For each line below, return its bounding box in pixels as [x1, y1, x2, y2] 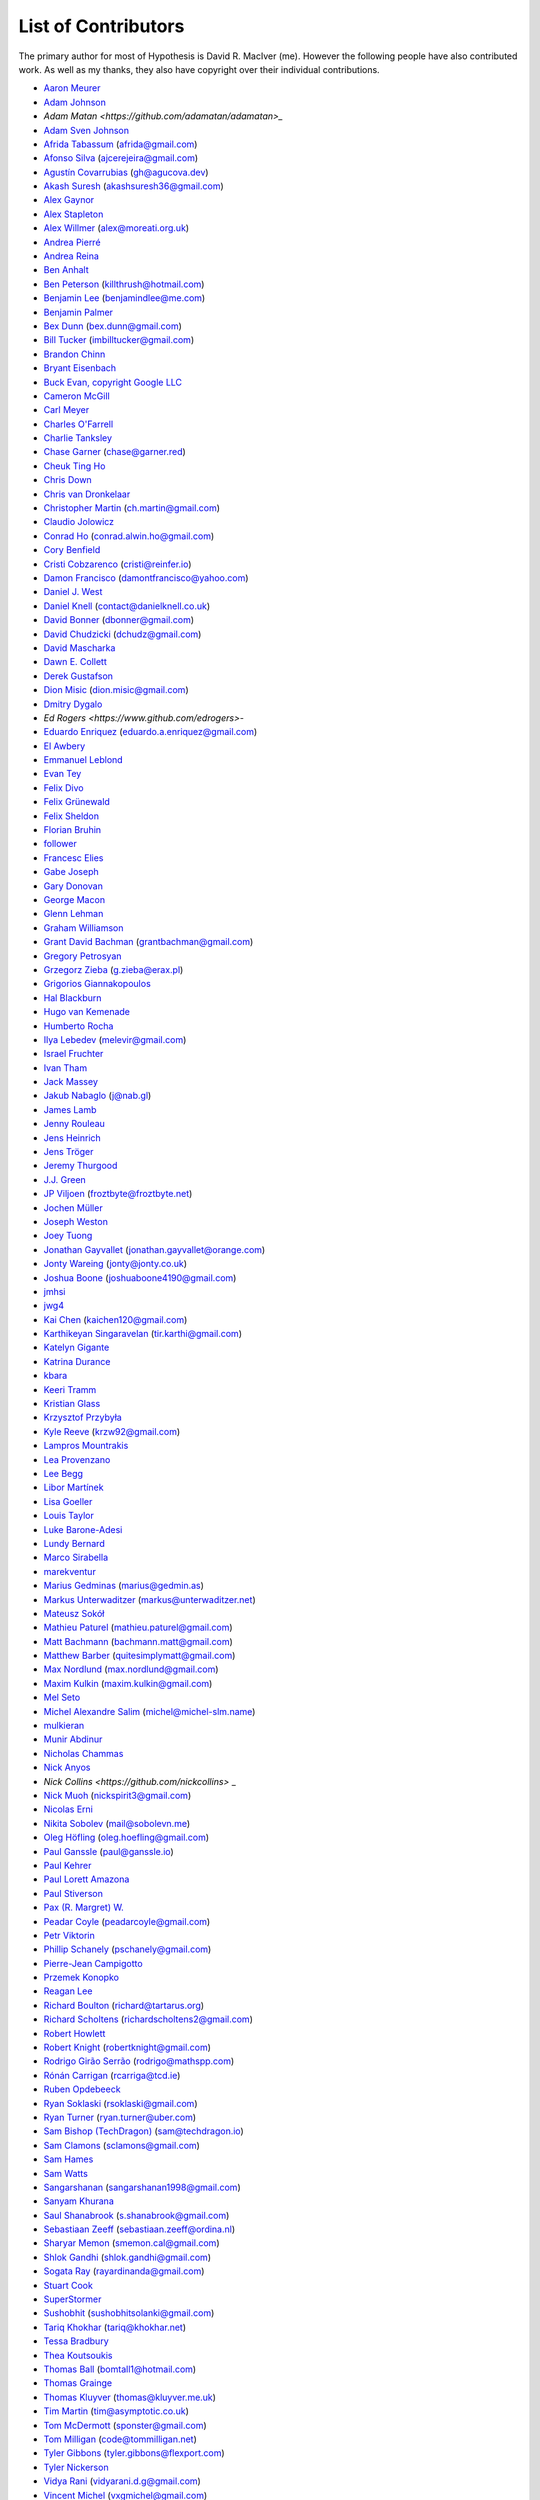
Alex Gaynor [43, 194, 95, 206]
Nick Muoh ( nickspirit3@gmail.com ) [43, 1789, 192, 1801]
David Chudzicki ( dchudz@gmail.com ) [43, 628, 202, 640]
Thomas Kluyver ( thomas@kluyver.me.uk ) [43, 2391, 217, 2403]
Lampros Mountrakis [43, 1440, 129, 1452]
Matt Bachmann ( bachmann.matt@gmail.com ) [43, 1635, 234, 1647]
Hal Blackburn [43, 991, 102, 1004]
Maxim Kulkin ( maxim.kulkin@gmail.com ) [43, 1677, 213, 1689]
